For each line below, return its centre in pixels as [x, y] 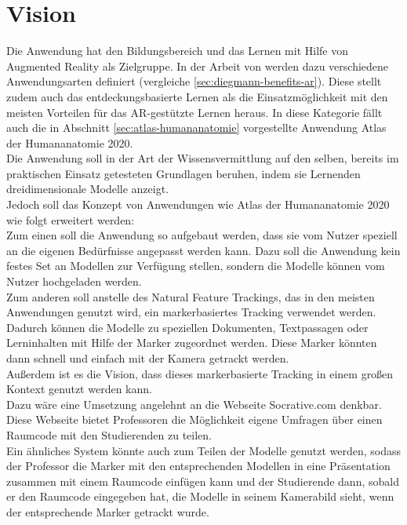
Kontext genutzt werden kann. [79, 389]
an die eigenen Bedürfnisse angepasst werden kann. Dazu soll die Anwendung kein [203, 250]
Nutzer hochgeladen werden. [74, 281]
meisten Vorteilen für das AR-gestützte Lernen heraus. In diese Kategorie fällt [194, 112]
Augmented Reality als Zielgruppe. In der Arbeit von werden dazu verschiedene [198, 66]
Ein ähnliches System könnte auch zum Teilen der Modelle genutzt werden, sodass [204, 450]
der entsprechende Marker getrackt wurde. [108, 511]
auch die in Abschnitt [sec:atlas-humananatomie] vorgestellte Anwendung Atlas [196, 128]
